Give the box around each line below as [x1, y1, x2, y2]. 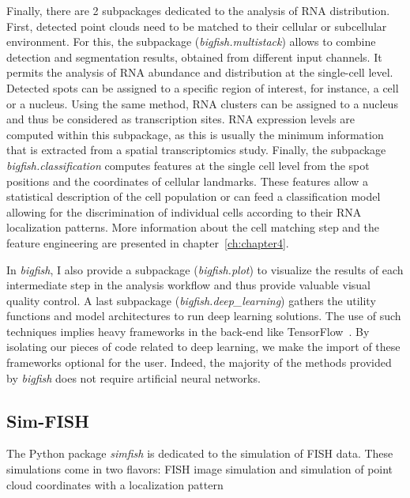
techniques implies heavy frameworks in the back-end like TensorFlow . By [6, 323, 370, 339]
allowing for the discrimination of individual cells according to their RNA [6, 203, 362, 220]
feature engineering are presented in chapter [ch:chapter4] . [6, 234, 289, 251]
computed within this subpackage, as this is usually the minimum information [6, 126, 384, 142]
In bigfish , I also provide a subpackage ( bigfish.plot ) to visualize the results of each [6, 261, 404, 277]
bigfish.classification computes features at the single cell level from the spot [6, 157, 370, 173]
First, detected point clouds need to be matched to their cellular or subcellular [6, 17, 387, 34]
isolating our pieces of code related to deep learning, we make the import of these [6, 338, 401, 355]
